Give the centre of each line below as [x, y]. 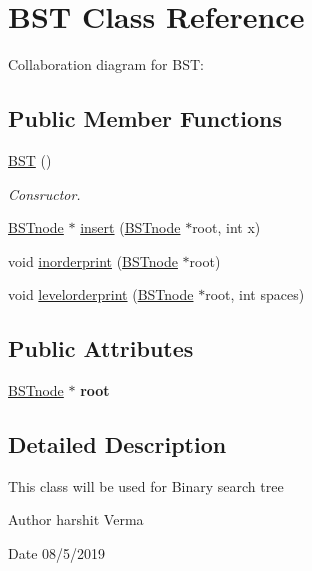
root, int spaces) [255, 294]
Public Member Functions [145, 118]
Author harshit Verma [76, 519]
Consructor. [44, 193]
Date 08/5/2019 [57, 553]
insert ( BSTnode [130, 227]
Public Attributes [101, 348]
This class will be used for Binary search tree [146, 485]
